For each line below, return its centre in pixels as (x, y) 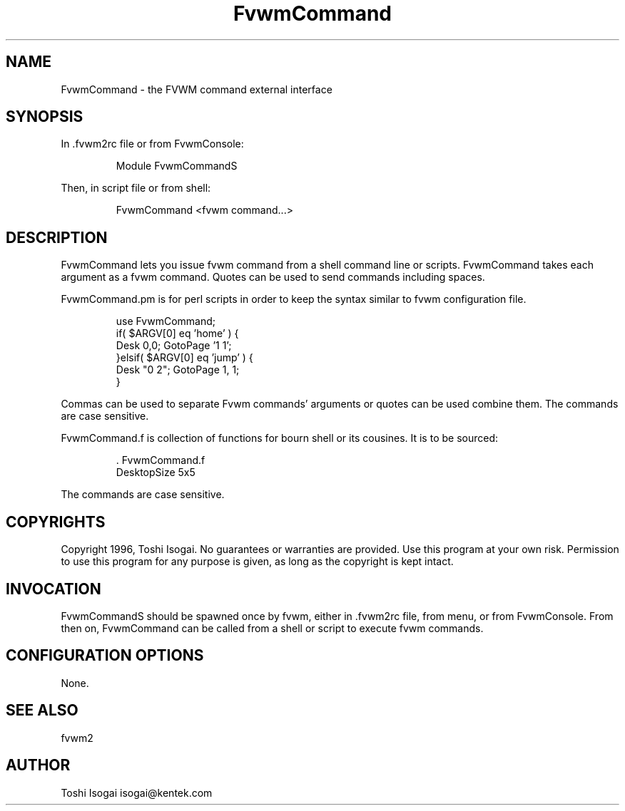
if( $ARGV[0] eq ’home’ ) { (177, 334)
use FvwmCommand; (166, 321)
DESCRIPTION (57, 237)
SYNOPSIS (45, 117)
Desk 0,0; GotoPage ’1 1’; (174, 346)
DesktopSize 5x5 (156, 472)
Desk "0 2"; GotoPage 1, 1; (178, 370)
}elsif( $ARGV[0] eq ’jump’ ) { (184, 358)
